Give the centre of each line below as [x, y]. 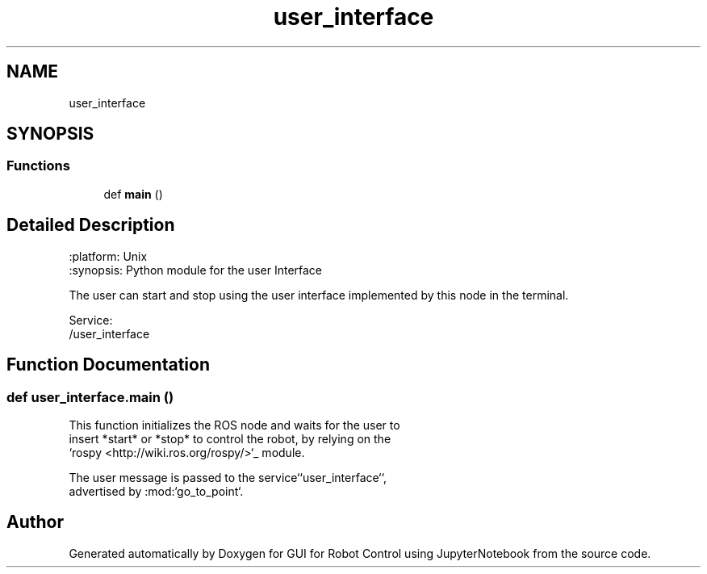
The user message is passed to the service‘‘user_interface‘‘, [228, 477]
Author [35, 522]
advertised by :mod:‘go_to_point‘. [156, 491]
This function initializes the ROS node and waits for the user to [234, 425]
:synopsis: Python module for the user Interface [196, 270]
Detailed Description [91, 225]
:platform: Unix [108, 256]
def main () [133, 194]
